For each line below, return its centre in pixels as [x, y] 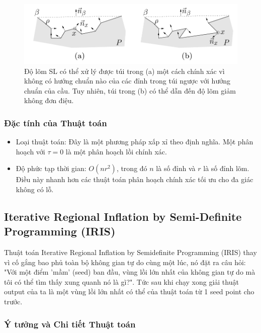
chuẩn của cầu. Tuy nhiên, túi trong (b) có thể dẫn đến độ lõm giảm [130, 90]
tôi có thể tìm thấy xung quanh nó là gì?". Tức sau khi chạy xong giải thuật [121, 281]
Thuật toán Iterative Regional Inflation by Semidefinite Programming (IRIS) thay [130, 252]
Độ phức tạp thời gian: [51, 168]
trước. [13, 302]
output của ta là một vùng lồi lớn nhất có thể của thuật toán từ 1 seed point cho [129, 292]
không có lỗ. [35, 189]
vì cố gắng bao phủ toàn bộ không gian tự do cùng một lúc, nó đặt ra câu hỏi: [125, 262]
